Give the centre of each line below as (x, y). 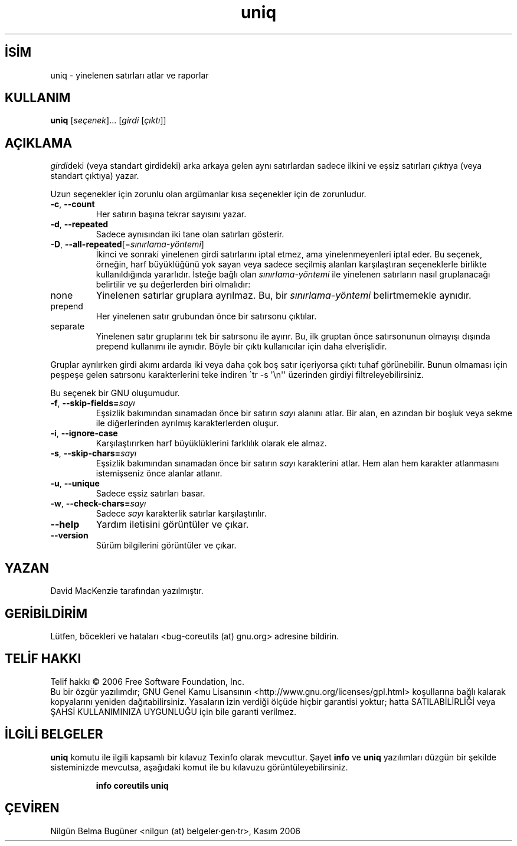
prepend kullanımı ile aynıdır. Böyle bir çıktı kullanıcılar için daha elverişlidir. (241, 347)
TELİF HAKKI (43, 659)
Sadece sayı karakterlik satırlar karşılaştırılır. (181, 514)
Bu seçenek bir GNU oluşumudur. (115, 393)
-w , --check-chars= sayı (98, 504)
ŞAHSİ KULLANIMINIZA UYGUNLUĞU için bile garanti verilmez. (173, 711)
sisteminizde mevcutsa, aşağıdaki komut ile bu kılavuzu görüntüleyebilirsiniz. (199, 767)
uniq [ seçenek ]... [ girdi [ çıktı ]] (108, 120)
